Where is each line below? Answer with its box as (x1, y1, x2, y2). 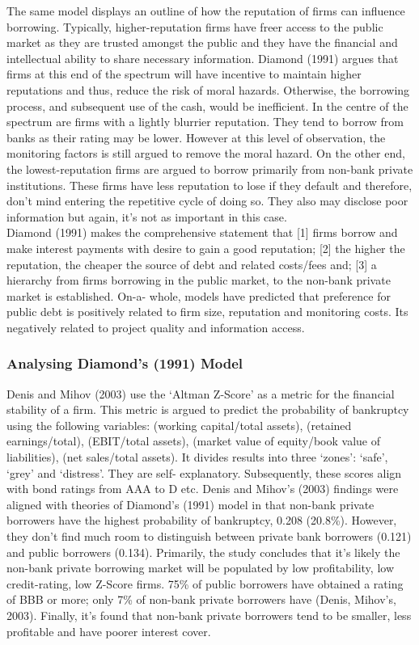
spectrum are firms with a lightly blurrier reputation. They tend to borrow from (6, 113, 404, 130)
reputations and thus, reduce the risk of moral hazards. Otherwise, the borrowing (6, 81, 410, 98)
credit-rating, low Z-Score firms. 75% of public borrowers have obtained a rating (6, 575, 404, 592)
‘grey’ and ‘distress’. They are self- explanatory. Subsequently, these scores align (6, 464, 402, 481)
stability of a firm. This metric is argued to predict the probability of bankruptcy (6, 401, 409, 418)
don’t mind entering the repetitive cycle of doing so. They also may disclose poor (6, 192, 408, 209)
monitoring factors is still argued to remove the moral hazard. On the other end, (6, 145, 405, 162)
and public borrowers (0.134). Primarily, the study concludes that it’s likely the (6, 543, 400, 560)
